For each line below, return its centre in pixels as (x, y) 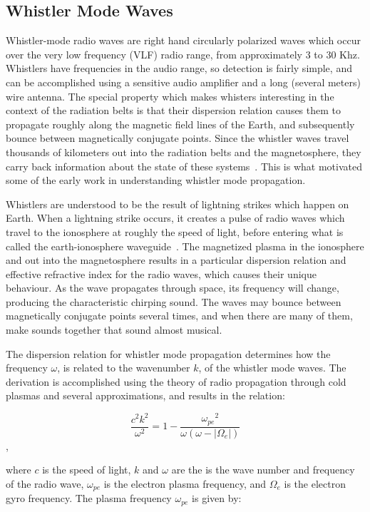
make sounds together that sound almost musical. (114, 330)
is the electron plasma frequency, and (185, 483)
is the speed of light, (87, 470)
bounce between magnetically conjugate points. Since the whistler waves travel (178, 138)
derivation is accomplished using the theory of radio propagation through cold (176, 381)
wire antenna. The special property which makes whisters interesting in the (170, 96)
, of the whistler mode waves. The (272, 368)
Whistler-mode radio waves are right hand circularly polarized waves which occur (183, 40)
